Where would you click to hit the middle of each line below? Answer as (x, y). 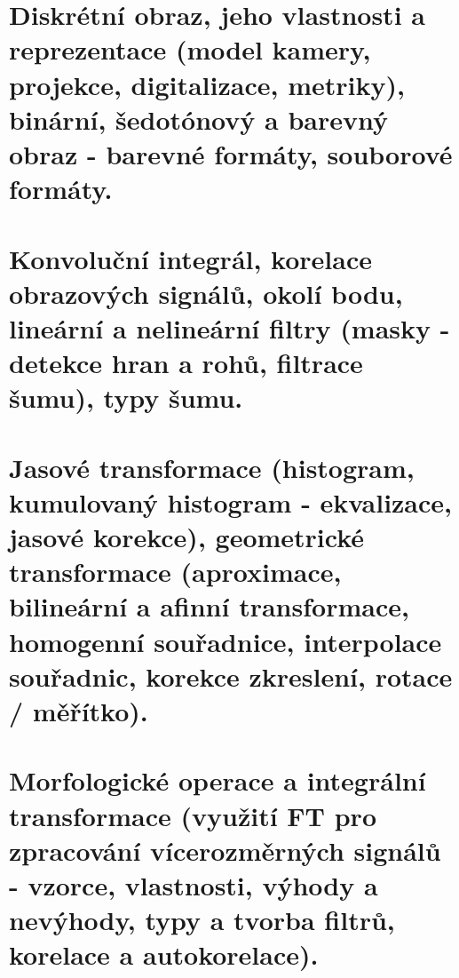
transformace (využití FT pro (193, 815)
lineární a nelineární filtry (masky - (229, 327)
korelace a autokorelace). (164, 954)
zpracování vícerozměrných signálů (225, 850)
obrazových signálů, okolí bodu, (206, 293)
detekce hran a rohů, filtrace (186, 363)
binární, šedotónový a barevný (198, 119)
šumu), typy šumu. (126, 398)
